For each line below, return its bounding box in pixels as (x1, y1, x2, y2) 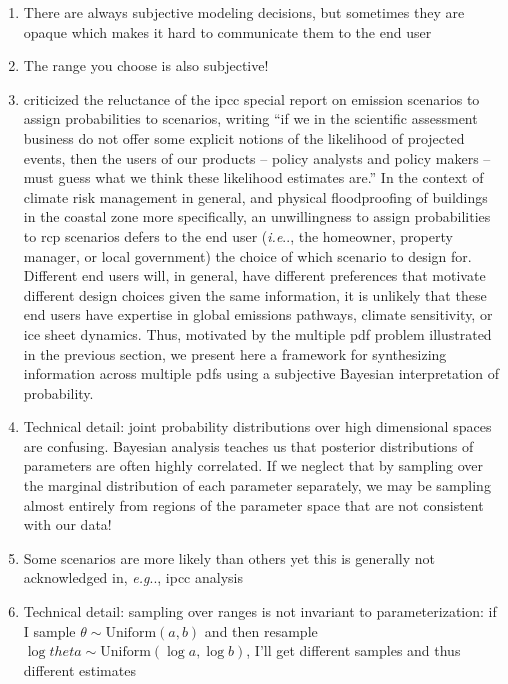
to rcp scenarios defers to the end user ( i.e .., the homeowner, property (23, 225, 453, 246)
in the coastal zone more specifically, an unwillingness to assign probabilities (23, 206, 491, 227)
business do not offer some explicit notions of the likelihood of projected (23, 127, 465, 148)
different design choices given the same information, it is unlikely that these (23, 284, 487, 305)
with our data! (23, 514, 112, 535)
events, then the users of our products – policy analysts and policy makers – (23, 147, 491, 168)
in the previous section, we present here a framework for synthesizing (23, 343, 447, 364)
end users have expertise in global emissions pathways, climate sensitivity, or (23, 304, 493, 325)
